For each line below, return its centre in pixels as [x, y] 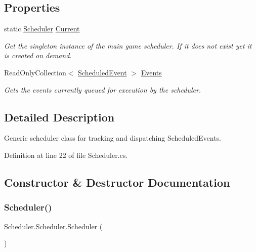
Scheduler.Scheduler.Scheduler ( [53, 226]
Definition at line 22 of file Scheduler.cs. [66, 155]
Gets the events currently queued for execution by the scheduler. [103, 89]
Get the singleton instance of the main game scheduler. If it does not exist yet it [128, 45]
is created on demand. [38, 55]
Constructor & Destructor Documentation [117, 182]
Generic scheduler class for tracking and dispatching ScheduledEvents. [113, 138]
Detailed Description [59, 117]
